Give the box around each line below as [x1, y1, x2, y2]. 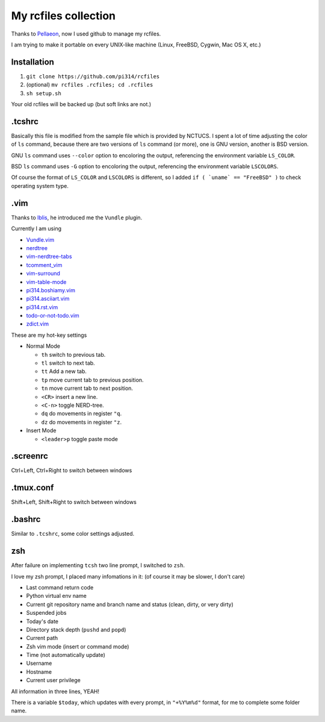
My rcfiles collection [11, 9, 116, 22]
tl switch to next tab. [41, 359, 96, 367]
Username [26, 660, 52, 667]
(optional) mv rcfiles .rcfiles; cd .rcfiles [26, 81, 153, 89]
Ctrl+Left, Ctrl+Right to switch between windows [11, 467, 132, 474]
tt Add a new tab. [41, 368, 87, 375]
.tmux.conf [11, 483, 54, 493]
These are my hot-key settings [11, 331, 87, 339]
